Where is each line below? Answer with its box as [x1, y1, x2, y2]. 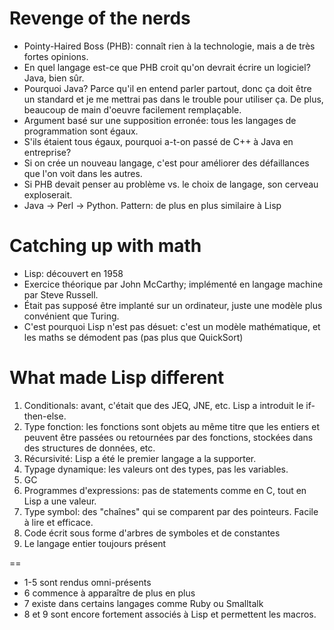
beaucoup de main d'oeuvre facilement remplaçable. [23, 103, 242, 116]
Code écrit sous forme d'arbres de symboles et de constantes [23, 527, 281, 539]
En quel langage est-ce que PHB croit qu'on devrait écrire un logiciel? [23, 61, 311, 73]
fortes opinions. [23, 50, 89, 62]
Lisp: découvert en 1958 [23, 267, 124, 279]
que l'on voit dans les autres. [23, 167, 143, 179]
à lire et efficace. [23, 516, 94, 528]
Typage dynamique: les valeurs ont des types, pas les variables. [23, 463, 289, 475]
